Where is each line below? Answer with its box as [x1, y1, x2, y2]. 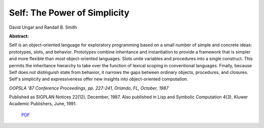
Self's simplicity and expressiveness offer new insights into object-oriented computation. [9, 76, 188, 82]
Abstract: [9, 33, 29, 39]
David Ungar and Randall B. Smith [9, 24, 77, 30]
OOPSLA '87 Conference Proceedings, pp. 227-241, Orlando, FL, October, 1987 [9, 85, 169, 91]
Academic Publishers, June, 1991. [9, 101, 77, 107]
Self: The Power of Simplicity [9, 7, 130, 18]
